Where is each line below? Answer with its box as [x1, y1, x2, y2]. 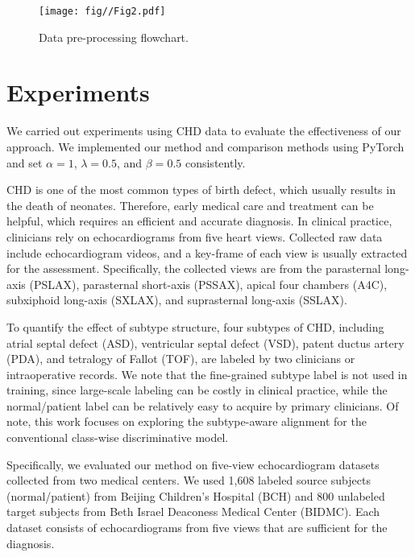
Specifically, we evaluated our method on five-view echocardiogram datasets [6, 456, 380, 472]
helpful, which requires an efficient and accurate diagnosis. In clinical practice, [6, 212, 392, 229]
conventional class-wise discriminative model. [6, 429, 229, 446]
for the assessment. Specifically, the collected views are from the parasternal [6, 260, 381, 277]
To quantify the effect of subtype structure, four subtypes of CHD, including [6, 318, 384, 335]
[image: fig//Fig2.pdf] [39, 6, 166, 17]
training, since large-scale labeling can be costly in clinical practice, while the [6, 382, 388, 398]
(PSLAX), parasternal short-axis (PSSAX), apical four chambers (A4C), [29, 275, 388, 292]
